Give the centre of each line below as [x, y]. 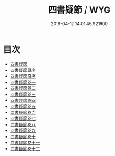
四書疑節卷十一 [25, 142]
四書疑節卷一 [23, 82]
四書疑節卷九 [23, 130]
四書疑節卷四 [23, 100]
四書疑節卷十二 [25, 148]
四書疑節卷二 [23, 88]
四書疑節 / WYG [79, 10]
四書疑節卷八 [23, 124]
